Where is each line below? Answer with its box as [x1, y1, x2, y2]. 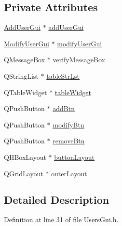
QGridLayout [4, 168, 43, 178]
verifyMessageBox [53, 55, 105, 65]
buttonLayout [54, 152, 95, 162]
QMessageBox [4, 55, 45, 65]
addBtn [53, 103, 75, 113]
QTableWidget [4, 87, 47, 97]
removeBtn [53, 136, 85, 146]
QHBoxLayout [4, 152, 46, 162]
